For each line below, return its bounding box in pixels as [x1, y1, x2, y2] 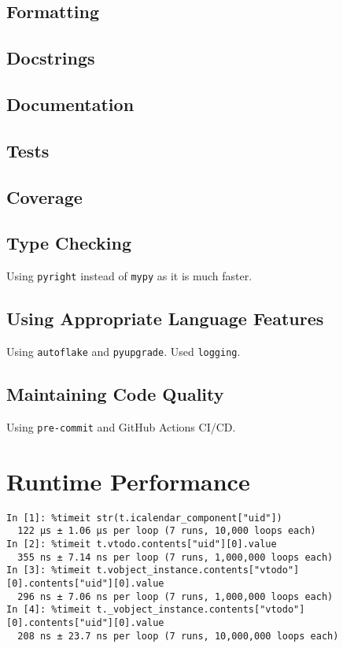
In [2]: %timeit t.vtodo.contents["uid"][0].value [6, 538, 277, 550]
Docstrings [6, 46, 95, 70]
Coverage [6, 184, 83, 209]
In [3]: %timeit [6, 565, 91, 576]
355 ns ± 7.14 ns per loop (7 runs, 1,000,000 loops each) [17, 551, 334, 563]
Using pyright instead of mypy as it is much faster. [6, 268, 253, 284]
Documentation [6, 91, 135, 116]
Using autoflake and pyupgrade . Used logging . [6, 343, 241, 359]
